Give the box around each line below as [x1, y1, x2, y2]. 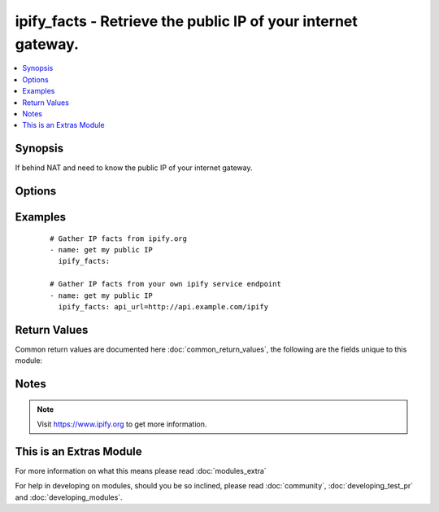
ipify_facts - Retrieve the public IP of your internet [15, 12, 358, 30]
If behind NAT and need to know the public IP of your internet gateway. [15, 163, 253, 173]
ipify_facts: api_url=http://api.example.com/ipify [58, 302, 268, 311]
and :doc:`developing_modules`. [15, 492, 123, 502]
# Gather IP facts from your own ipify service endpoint [50, 279, 282, 289]
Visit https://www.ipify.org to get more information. [37, 419, 207, 429]
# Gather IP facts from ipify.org [50, 234, 187, 243]
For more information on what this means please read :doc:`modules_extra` [15, 466, 267, 475]
